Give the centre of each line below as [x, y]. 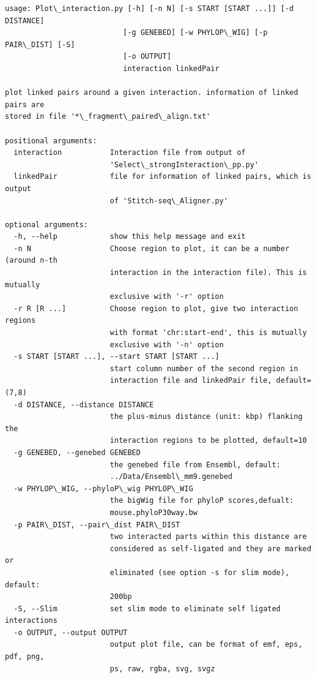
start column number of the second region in [204, 368]
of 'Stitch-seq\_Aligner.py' [169, 201]
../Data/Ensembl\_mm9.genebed [171, 477]
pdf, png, [25, 657]
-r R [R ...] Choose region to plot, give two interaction [156, 308]
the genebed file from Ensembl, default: [195, 465]
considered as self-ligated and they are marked [211, 548]
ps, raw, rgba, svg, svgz [162, 669]
